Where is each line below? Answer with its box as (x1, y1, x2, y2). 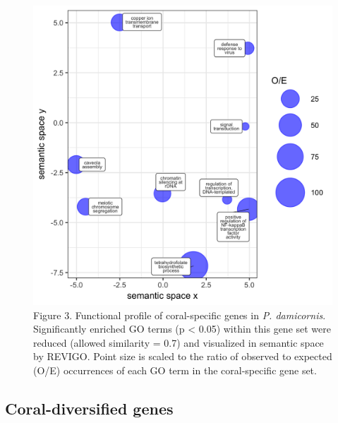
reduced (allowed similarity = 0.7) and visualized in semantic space (33, 335, 324, 350)
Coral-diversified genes (5, 397, 174, 419)
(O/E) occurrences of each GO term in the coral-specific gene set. (33, 362, 317, 377)
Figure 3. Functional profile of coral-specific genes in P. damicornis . (33, 307, 326, 322)
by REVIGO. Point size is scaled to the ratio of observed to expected (33, 349, 332, 364)
